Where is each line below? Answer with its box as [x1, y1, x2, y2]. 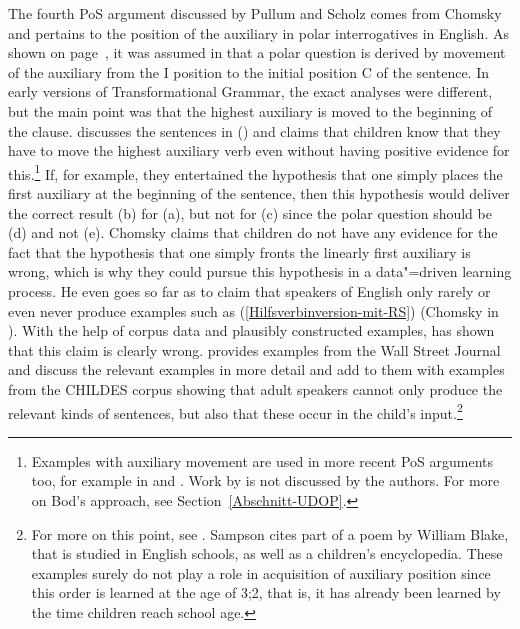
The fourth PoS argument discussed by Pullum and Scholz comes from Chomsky [8, 3, 502, 23]
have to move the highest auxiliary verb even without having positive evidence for [8, 140, 510, 161]
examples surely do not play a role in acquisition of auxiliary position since [31, 562, 491, 583]
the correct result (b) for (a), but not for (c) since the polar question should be [8, 202, 492, 223]
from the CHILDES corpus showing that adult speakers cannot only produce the [8, 378, 503, 399]
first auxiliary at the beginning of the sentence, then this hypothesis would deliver [8, 183, 510, 203]
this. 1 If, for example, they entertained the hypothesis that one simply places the [8, 160, 503, 184]
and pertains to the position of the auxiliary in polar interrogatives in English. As [8, 22, 509, 43]
